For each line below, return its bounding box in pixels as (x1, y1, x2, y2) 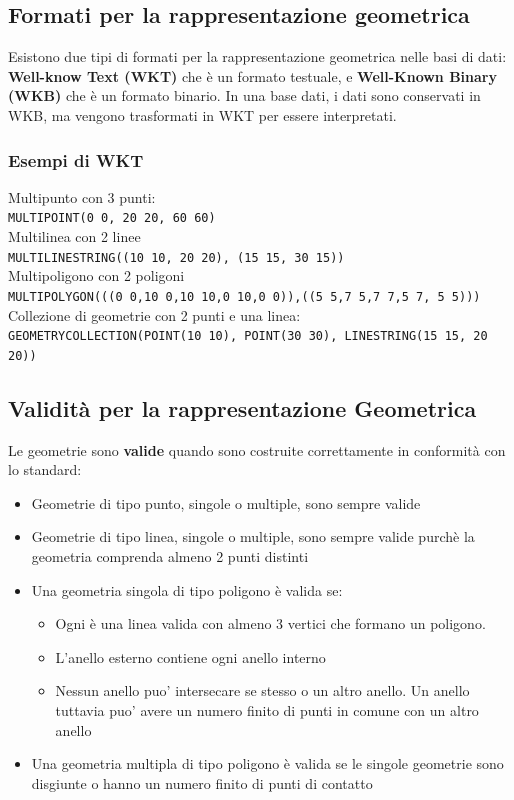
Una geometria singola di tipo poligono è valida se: (31, 579, 343, 600)
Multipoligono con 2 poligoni (8, 265, 185, 286)
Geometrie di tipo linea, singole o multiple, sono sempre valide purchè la (31, 526, 475, 547)
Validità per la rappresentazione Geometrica (8, 392, 477, 423)
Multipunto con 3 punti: (8, 186, 156, 207)
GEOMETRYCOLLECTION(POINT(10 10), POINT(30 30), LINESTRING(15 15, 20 (8, 329, 488, 344)
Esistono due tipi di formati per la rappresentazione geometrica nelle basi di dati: (8, 46, 507, 67)
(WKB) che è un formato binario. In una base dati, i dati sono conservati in (8, 85, 481, 106)
